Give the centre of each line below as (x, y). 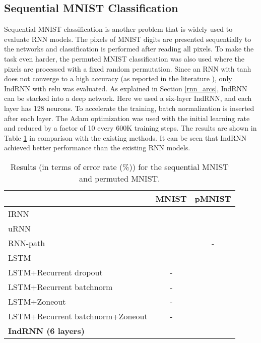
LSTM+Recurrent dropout (55, 272)
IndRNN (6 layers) (46, 330)
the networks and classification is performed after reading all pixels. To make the (129, 49)
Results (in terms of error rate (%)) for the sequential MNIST (119, 166)
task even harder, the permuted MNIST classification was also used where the (124, 58)
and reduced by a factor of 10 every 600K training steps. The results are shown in (130, 128)
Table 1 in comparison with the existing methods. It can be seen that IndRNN (125, 137)
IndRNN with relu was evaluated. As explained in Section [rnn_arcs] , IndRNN (126, 88)
